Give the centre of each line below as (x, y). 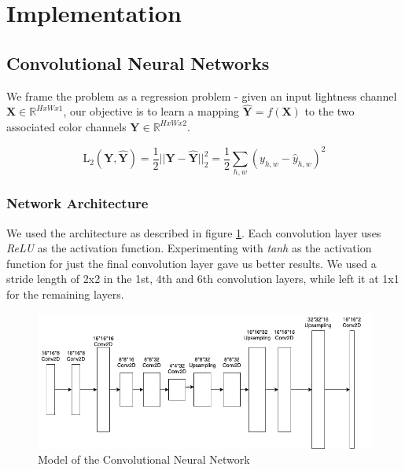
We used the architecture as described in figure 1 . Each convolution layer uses (194, 232)
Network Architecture (77, 203)
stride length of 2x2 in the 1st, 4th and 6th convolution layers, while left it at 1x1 (203, 279)
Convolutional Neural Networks (138, 62)
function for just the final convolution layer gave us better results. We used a (191, 263)
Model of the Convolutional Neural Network (144, 459)
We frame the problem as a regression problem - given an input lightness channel (202, 95)
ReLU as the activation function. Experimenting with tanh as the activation (189, 248)
